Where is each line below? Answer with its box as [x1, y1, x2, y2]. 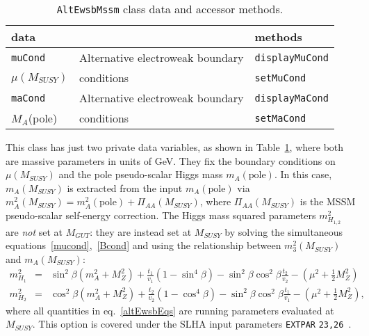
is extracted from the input [67, 180, 183, 195]
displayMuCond [254, 51, 329, 63]
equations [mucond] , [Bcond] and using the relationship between [6, 238, 281, 253]
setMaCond [254, 112, 306, 124]
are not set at [6, 224, 63, 239]
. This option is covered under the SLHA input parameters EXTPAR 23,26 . [32, 317, 352, 331]
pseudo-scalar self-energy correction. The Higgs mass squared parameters [6, 207, 316, 222]
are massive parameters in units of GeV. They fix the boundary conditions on [6, 153, 336, 168]
